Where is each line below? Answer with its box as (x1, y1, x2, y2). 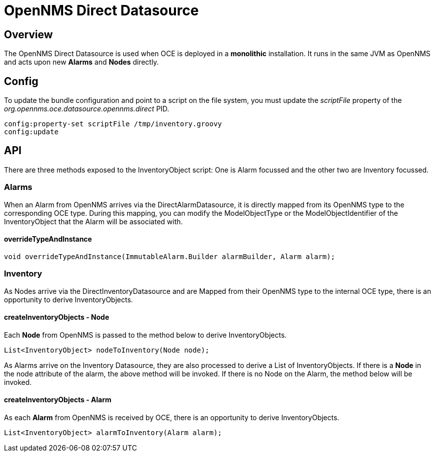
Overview (4, 28, 53, 41)
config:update (4, 128, 59, 136)
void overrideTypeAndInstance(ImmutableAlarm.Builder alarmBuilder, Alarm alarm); (4, 252, 335, 261)
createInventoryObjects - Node (4, 313, 109, 322)
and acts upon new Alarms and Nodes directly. (4, 58, 159, 67)
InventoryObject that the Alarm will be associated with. (4, 217, 183, 226)
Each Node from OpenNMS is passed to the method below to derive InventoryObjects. (4, 330, 287, 339)
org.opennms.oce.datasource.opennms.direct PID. (4, 104, 170, 113)
